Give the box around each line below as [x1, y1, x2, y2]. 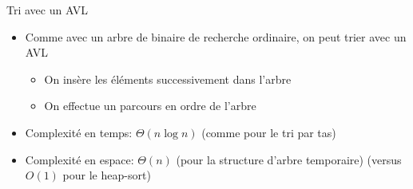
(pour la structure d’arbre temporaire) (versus [176, 151, 402, 167]
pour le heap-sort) [62, 167, 151, 183]
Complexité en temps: [25, 124, 133, 140]
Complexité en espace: [25, 151, 134, 167]
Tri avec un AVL [6, 2, 89, 18]
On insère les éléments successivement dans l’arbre [44, 70, 292, 87]
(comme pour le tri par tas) [201, 124, 336, 140]
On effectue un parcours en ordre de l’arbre [44, 97, 256, 114]
